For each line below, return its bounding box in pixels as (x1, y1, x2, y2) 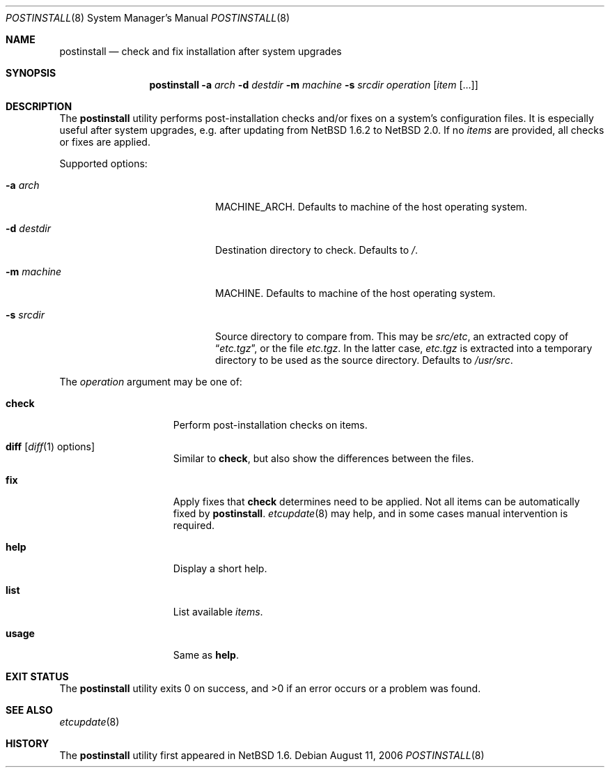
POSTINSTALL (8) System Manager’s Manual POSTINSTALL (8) (6, 12, 290, 24)
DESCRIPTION (6, 100, 72, 112)
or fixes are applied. (59, 136, 150, 148)
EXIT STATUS (6, 671, 69, 682)
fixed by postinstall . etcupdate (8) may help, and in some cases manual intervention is (173, 507, 568, 519)
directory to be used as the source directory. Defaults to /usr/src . (215, 354, 513, 366)
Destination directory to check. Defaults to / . (215, 244, 419, 256)
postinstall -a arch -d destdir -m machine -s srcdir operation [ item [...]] (149, 79, 478, 91)
